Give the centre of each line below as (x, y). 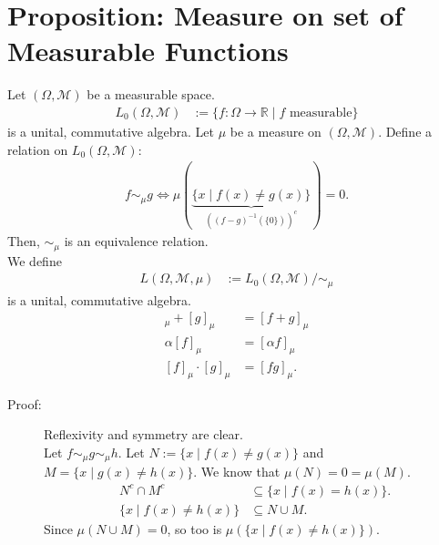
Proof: (25, 403)
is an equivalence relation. (136, 241)
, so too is (194, 528)
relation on (38, 149)
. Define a (405, 131)
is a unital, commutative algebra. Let (111, 131)
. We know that (237, 472)
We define (35, 260)
